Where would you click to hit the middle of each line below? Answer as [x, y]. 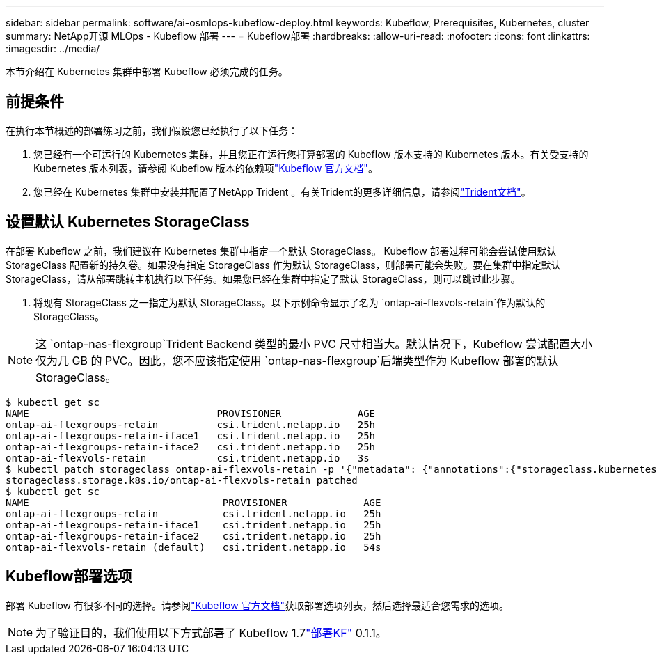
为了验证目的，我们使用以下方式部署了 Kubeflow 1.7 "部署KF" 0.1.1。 [211, 632]
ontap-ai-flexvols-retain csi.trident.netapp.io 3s [188, 458]
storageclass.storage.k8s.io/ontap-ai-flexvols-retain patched [182, 480]
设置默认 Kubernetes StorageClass [128, 222]
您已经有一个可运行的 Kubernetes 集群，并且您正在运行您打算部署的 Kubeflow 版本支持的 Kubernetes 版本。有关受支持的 [311, 154]
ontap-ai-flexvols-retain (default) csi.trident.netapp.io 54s [193, 547]
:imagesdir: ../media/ [53, 48]
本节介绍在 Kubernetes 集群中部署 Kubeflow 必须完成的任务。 [147, 71]
